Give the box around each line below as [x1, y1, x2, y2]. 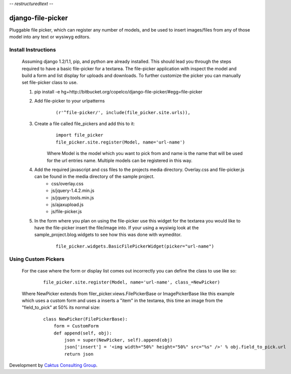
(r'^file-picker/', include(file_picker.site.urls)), [56, 109, 190, 115]
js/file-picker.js [51, 208, 82, 214]
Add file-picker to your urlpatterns [34, 98, 105, 104]
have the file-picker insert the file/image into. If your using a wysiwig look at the [34, 225, 199, 231]
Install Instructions [9, 46, 56, 53]
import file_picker [56, 132, 104, 138]
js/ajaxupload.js [51, 201, 84, 207]
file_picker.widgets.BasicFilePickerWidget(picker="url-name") [56, 243, 214, 249]
